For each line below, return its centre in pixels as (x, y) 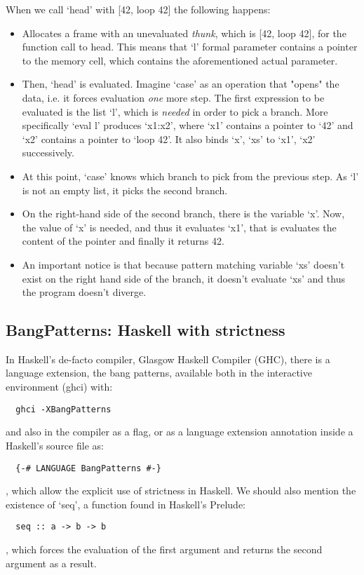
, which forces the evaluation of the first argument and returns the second (164, 549)
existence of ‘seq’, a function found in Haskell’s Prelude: (126, 504)
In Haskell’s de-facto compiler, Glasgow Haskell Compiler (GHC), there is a (168, 359)
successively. (48, 153)
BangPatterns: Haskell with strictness (146, 330)
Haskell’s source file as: (55, 445)
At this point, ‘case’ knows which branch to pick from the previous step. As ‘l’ (190, 176)
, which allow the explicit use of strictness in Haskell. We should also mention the (181, 491)
